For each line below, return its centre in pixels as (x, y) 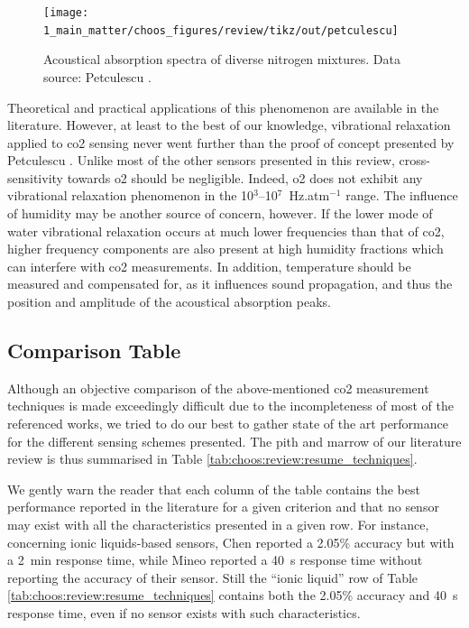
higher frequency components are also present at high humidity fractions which (225, 249)
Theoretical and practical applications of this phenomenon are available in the (223, 107)
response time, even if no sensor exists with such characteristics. (184, 612)
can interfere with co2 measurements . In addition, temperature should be (209, 266)
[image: (66, 13)
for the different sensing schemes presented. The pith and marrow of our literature (234, 441)
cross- (414, 160)
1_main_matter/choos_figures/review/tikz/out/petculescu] (221, 30)
